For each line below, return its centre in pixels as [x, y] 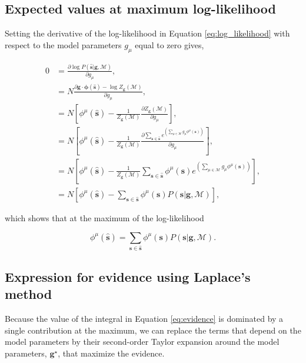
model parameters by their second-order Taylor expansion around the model [142, 342]
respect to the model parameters [63, 44]
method [29, 294]
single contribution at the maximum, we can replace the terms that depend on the [153, 330]
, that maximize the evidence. [111, 353]
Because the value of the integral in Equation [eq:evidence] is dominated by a [144, 318]
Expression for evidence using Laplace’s [128, 276]
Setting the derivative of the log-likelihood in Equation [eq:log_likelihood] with [147, 33]
